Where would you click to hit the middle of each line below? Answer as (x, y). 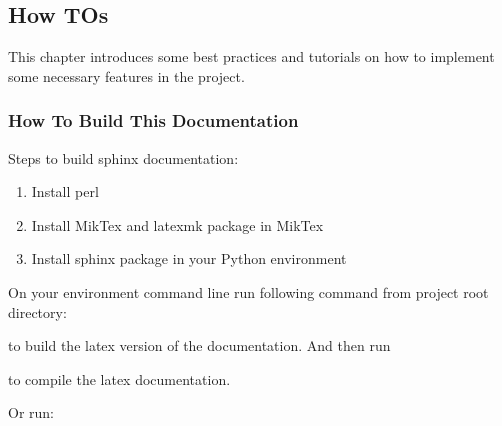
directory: (37, 311)
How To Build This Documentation (153, 120)
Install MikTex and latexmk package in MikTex (177, 224)
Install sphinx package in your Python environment (189, 258)
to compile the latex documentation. (119, 378)
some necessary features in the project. (126, 75)
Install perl (65, 191)
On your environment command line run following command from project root (248, 291)
